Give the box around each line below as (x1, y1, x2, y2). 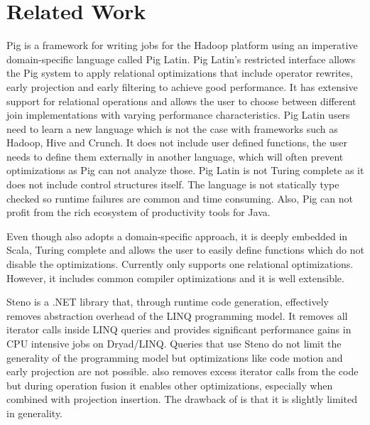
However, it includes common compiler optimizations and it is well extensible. (6, 270, 344, 285)
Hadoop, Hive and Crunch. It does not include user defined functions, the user (6, 135, 347, 150)
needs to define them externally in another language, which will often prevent (6, 149, 344, 163)
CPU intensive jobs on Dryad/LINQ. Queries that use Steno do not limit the (6, 336, 342, 350)
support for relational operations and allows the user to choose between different (6, 93, 357, 108)
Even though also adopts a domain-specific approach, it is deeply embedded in (6, 228, 348, 243)
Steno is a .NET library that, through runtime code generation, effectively (6, 294, 329, 309)
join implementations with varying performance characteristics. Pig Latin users (6, 107, 350, 122)
